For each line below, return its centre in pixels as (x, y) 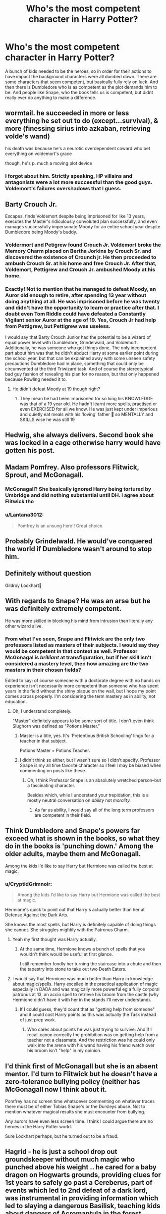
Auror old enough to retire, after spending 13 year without (76, 295)
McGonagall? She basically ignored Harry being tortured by (78, 489)
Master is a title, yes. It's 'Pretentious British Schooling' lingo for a (87, 736)
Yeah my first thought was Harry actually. (55, 940)
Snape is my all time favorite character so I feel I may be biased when (90, 765)
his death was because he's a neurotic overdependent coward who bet (78, 148)
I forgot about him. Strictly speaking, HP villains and (69, 176)
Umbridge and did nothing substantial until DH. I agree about (80, 495)
